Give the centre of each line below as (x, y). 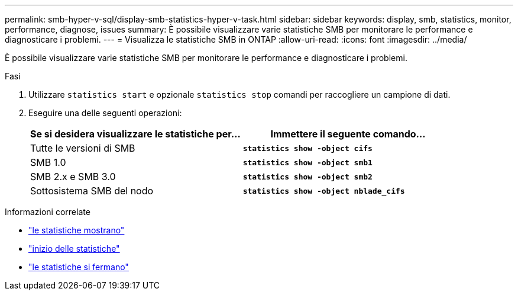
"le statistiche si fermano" (79, 267)
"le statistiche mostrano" (77, 230)
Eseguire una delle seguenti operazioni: (105, 113)
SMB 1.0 (48, 162)
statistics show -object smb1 (307, 162)
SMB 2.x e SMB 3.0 (73, 177)
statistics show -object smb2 (307, 177)
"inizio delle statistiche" (74, 248)
